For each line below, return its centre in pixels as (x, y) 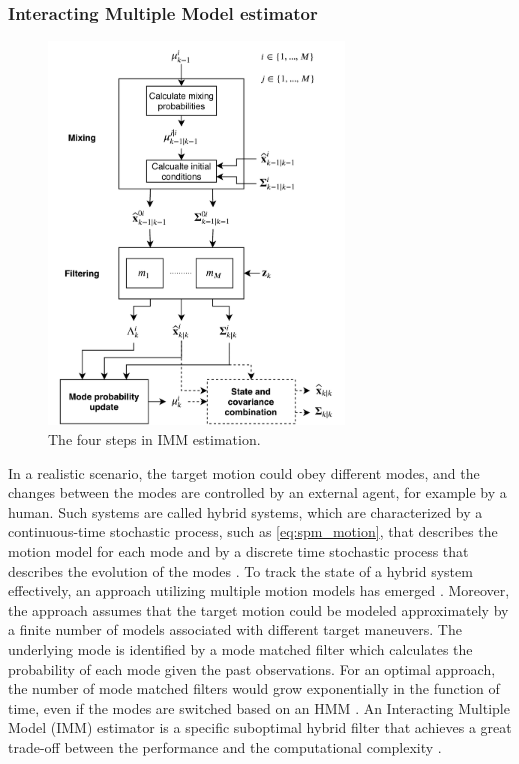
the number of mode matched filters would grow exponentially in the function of (254, 688)
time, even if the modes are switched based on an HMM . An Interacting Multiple (259, 707)
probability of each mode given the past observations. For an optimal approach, (252, 668)
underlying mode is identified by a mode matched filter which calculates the (240, 648)
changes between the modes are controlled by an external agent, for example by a (257, 492)
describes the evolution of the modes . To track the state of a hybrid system (240, 570)
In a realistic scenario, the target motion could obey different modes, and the (244, 472)
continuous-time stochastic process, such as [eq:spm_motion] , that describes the (253, 531)
